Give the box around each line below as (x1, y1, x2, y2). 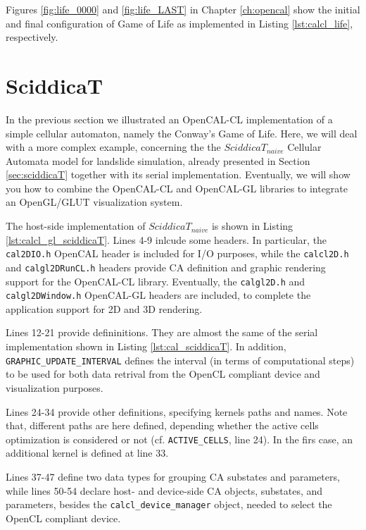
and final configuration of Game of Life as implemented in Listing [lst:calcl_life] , (6, 16, 353, 30)
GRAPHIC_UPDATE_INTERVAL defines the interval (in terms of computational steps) (6, 352, 355, 367)
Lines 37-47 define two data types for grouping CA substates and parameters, (6, 469, 340, 483)
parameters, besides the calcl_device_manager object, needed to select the (6, 497, 332, 512)
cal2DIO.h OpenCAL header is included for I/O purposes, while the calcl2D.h (6, 246, 349, 261)
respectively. (6, 30, 58, 44)
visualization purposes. (6, 380, 103, 395)
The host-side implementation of (6, 218, 146, 233)
